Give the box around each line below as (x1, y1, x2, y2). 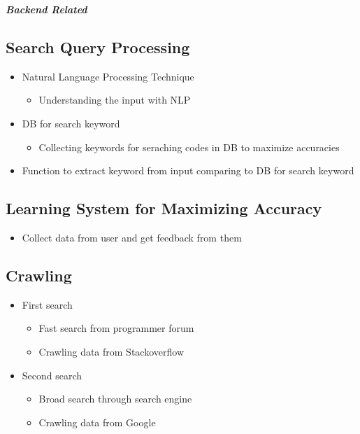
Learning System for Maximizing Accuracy (6, 197, 322, 219)
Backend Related (6, 2, 87, 16)
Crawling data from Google (38, 414, 156, 429)
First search (22, 297, 73, 311)
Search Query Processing (6, 36, 190, 57)
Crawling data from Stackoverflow (38, 344, 184, 358)
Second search (22, 367, 82, 382)
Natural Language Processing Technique (22, 69, 194, 83)
